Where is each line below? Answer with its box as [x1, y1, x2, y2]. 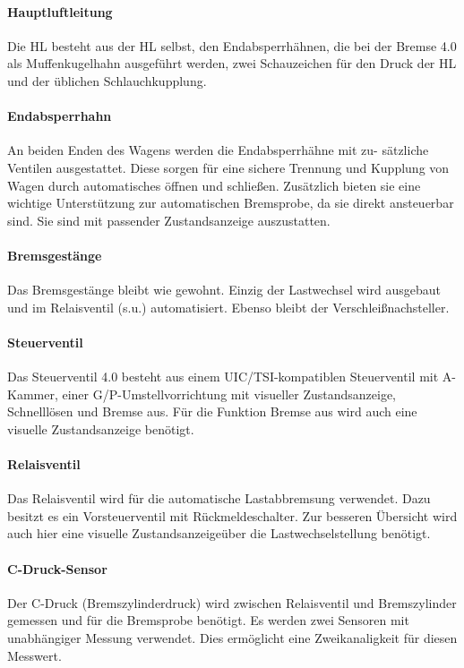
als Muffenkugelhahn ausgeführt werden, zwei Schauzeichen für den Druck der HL [7, 54, 457, 73]
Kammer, [7, 384, 58, 403]
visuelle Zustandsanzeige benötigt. [7, 419, 194, 438]
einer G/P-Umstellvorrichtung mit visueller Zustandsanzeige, [62, 384, 397, 403]
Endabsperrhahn [7, 107, 112, 125]
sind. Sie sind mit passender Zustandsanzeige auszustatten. [7, 210, 331, 229]
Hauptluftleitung [7, 2, 113, 21]
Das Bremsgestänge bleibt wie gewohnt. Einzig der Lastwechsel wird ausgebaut [7, 280, 441, 299]
